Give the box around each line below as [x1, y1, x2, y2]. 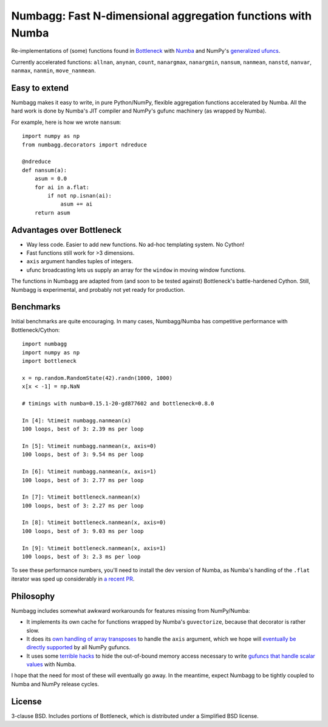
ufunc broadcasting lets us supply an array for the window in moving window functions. [26, 266, 246, 274]
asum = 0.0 [34, 175, 67, 182]
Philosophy [11, 591, 55, 601]
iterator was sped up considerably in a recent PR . [11, 575, 135, 582]
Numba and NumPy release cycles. [11, 680, 100, 687]
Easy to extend [11, 83, 69, 93]
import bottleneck [22, 357, 77, 365]
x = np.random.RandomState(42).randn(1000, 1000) [22, 374, 173, 381]
